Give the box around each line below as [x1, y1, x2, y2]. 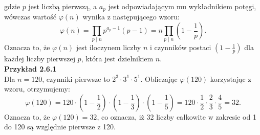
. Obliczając [140, 73, 178, 84]
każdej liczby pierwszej [4, 53, 75, 64]
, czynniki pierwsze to [42, 73, 110, 84]
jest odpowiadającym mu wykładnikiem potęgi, [108, 1, 256, 11]
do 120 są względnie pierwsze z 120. [4, 121, 116, 132]
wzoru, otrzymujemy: [4, 83, 70, 94]
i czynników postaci [149, 42, 211, 53]
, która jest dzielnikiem [81, 53, 154, 64]
